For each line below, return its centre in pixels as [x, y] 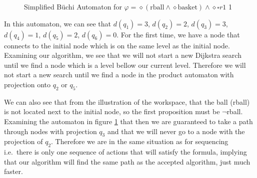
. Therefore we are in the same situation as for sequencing [140, 141]
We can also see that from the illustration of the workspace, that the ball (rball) [127, 101]
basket [187, 7]
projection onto [27, 84]
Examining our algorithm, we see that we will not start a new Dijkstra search [123, 55]
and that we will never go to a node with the [176, 131]
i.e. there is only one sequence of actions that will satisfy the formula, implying [125, 152]
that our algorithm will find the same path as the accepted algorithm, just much [127, 161]
